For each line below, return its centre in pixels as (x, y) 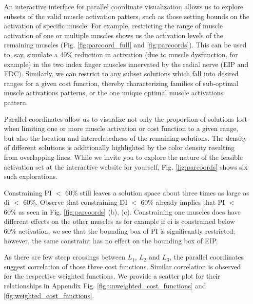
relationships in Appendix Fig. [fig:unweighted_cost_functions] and (105, 286)
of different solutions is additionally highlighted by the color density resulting (119, 147)
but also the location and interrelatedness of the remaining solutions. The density (126, 138)
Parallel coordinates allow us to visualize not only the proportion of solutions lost (126, 119)
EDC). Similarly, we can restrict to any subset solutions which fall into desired (121, 74)
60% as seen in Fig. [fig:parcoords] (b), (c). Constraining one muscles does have (122, 211)
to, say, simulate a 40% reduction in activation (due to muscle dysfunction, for (121, 54)
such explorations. (31, 176)
